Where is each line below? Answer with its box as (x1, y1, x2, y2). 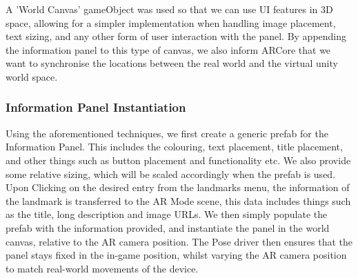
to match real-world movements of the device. (6, 261, 199, 275)
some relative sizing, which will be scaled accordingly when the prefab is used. (6, 166, 336, 181)
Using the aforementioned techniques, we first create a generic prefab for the (6, 126, 328, 140)
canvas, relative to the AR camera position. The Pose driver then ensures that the (6, 234, 352, 248)
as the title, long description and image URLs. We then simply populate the (6, 207, 328, 221)
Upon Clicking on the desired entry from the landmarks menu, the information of (6, 180, 350, 195)
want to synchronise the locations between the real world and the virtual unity (6, 56, 338, 70)
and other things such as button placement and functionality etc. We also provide (6, 152, 351, 167)
